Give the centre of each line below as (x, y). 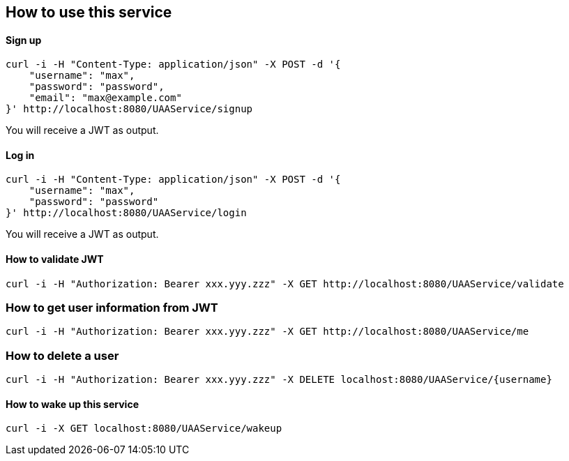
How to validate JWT (55, 259)
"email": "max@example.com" (105, 98)
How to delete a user (62, 355)
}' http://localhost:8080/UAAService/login (126, 213)
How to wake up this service (72, 404)
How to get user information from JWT (112, 308)
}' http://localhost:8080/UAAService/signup (129, 109)
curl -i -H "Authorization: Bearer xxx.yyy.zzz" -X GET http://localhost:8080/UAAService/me (267, 332)
